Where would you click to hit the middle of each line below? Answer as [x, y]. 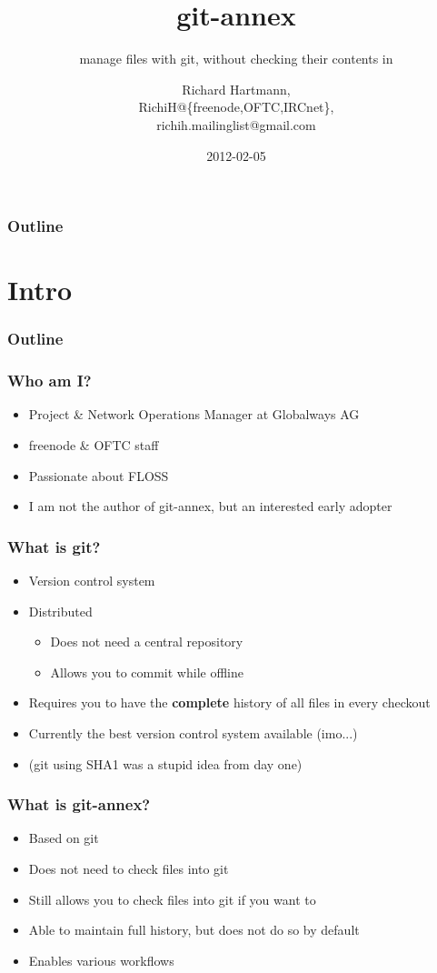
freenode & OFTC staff [94, 445]
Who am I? [50, 381]
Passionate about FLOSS [99, 475]
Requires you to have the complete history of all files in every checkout [229, 702]
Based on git [64, 838]
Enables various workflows [101, 960]
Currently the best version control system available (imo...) [193, 733]
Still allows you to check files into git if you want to [172, 899]
